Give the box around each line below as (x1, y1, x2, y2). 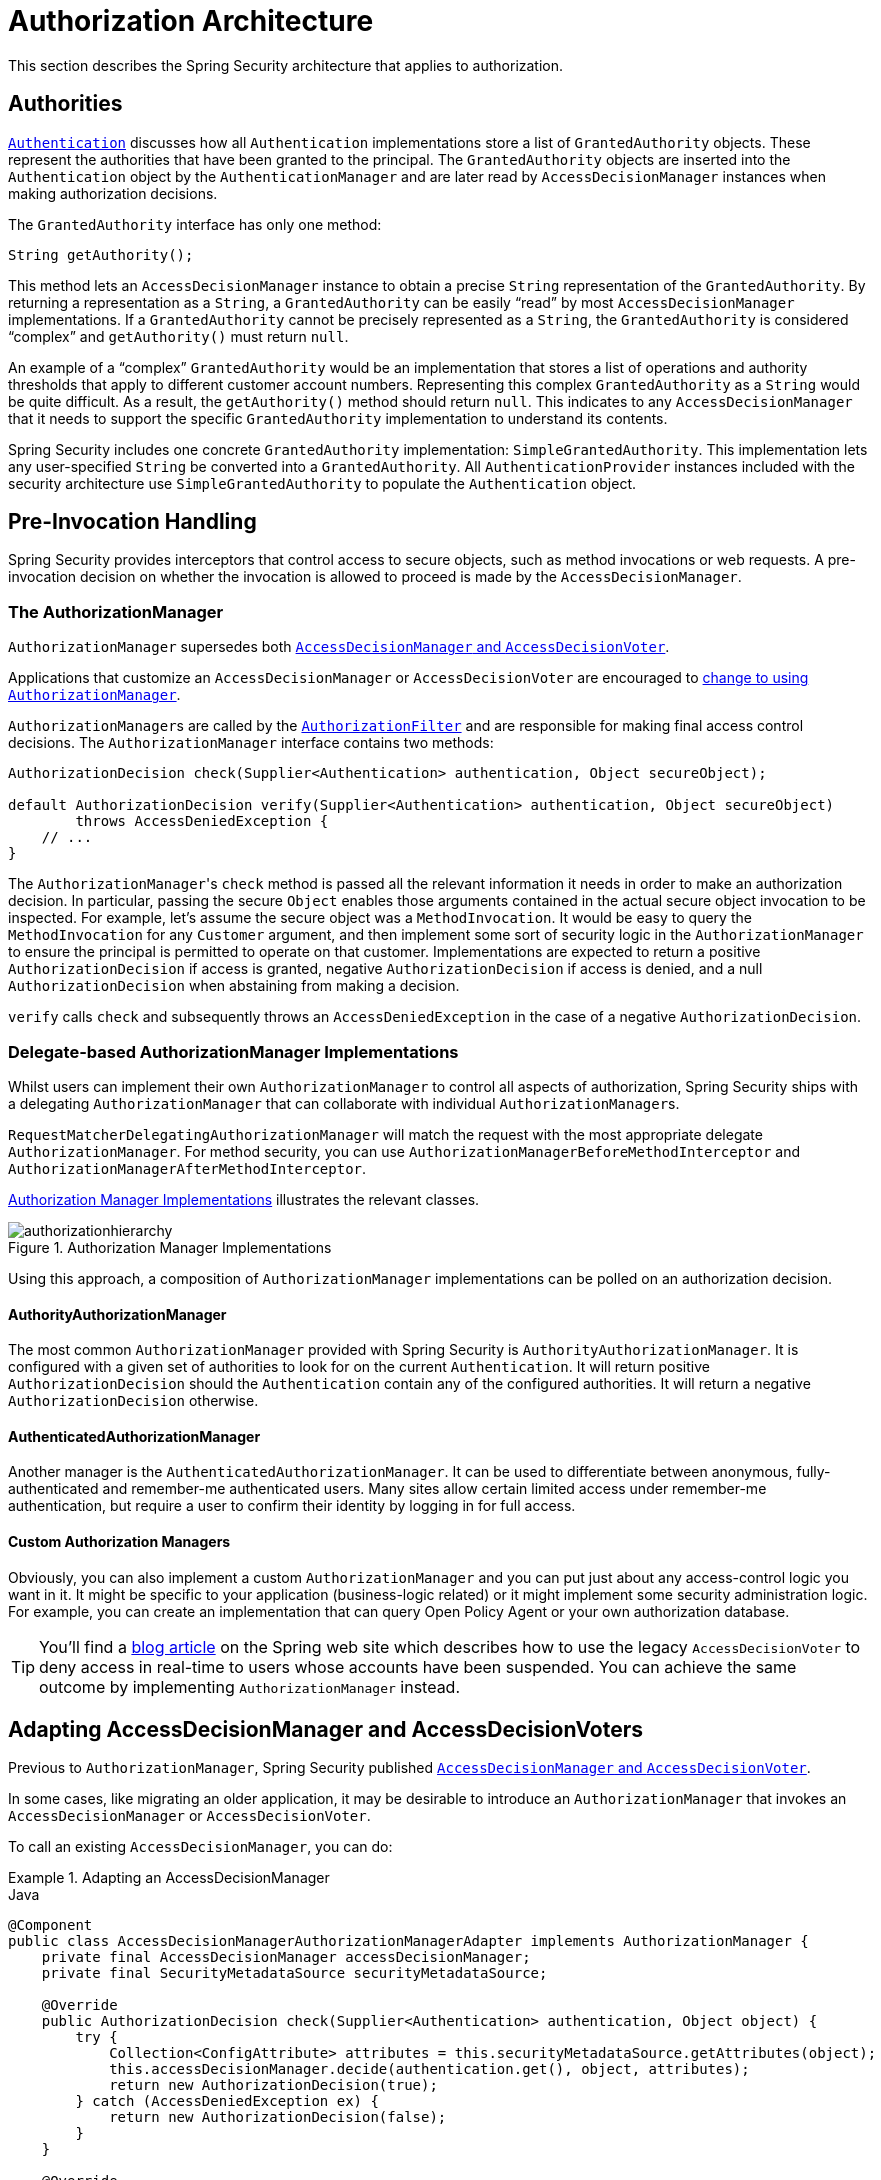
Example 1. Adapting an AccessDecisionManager (8, 1869, 330, 1887)
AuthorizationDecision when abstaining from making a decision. (8, 977, 460, 995)
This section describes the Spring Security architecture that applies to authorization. (8, 56, 564, 74)
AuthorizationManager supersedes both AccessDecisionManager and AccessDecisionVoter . (8, 638, 670, 656)
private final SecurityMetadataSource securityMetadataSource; (41, 1965, 548, 1982)
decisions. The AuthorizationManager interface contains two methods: (8, 734, 494, 752)
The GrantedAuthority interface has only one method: (8, 215, 382, 233)
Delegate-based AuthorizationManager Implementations (8, 1041, 459, 1062)
